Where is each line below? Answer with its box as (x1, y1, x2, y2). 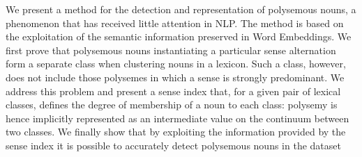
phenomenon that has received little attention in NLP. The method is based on (6, 15, 344, 30)
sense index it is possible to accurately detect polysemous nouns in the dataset (6, 138, 341, 152)
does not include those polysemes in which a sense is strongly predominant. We (6, 69, 345, 84)
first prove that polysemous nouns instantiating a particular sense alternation (6, 42, 336, 57)
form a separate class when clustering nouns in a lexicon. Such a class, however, (6, 56, 346, 71)
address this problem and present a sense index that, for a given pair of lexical (6, 83, 341, 98)
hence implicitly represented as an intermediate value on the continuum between (6, 110, 349, 125)
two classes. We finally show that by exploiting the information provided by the (6, 124, 346, 139)
